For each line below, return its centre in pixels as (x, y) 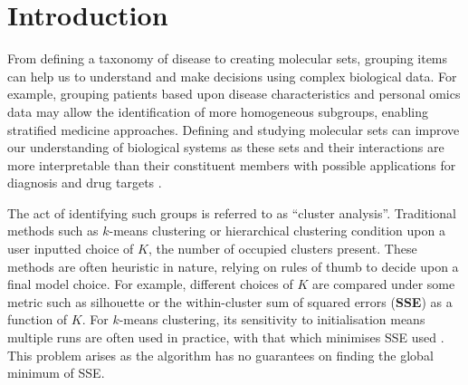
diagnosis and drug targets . (85, 183)
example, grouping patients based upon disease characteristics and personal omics (234, 94)
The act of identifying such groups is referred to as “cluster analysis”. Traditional (232, 212)
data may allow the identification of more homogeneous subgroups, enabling (218, 111)
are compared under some (383, 284)
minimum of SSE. (56, 373)
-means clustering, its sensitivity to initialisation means (272, 319)
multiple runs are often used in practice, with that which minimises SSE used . (226, 337)
